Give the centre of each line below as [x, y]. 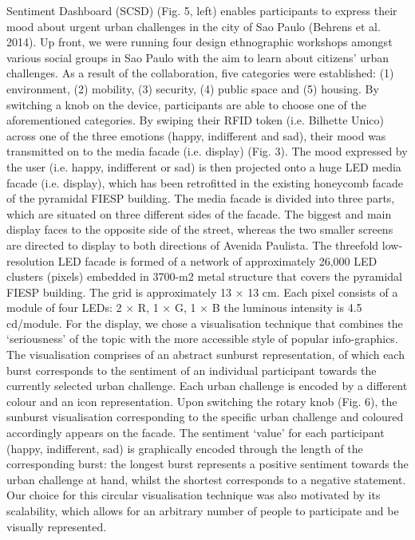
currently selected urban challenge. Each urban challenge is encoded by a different [207, 386]
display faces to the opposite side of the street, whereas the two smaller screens [200, 229]
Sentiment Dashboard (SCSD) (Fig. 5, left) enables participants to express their [202, 10]
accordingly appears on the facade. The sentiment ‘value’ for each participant [196, 433]
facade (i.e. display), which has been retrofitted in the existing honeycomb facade [205, 182]
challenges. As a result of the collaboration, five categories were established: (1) [200, 73]
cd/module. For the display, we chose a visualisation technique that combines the [205, 323]
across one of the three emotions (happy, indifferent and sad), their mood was [196, 135]
